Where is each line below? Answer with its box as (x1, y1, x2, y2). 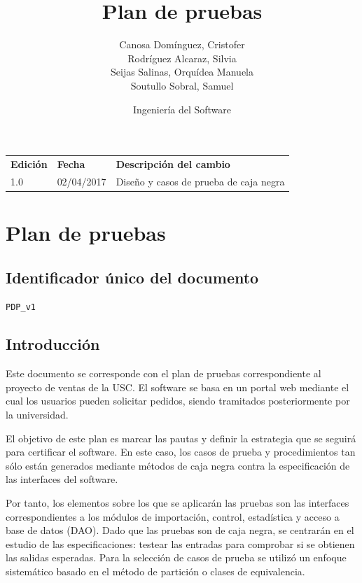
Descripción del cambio (116, 156, 230, 171)
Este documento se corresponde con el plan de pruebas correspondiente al (6, 366, 321, 381)
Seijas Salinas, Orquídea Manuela (110, 64, 253, 79)
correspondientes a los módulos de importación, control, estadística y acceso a (6, 509, 340, 524)
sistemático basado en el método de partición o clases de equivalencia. (6, 563, 305, 578)
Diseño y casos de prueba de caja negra (116, 174, 285, 188)
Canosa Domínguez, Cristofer (119, 37, 245, 52)
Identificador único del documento (6, 266, 259, 288)
